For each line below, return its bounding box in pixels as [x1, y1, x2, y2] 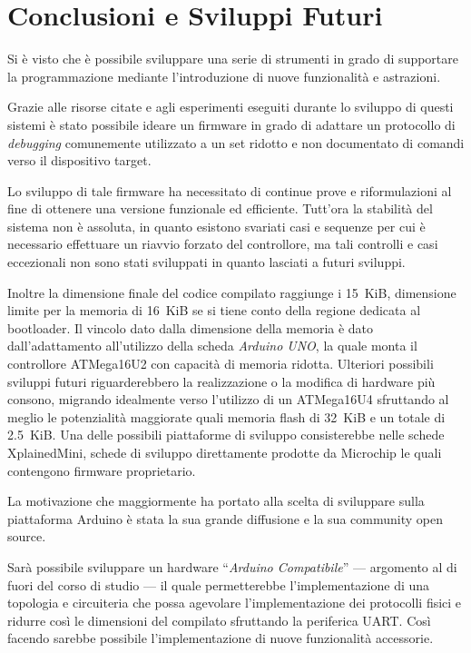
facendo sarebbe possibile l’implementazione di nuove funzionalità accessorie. [7, 628, 434, 648]
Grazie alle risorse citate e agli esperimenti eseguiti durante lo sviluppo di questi [7, 97, 454, 116]
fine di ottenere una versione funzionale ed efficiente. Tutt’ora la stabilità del [7, 199, 433, 218]
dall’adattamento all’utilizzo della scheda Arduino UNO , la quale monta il [7, 336, 417, 355]
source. [7, 527, 46, 546]
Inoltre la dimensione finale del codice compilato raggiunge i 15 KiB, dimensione [7, 282, 456, 302]
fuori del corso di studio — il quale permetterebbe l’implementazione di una [7, 575, 430, 594]
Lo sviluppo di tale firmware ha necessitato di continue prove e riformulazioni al [7, 181, 452, 200]
